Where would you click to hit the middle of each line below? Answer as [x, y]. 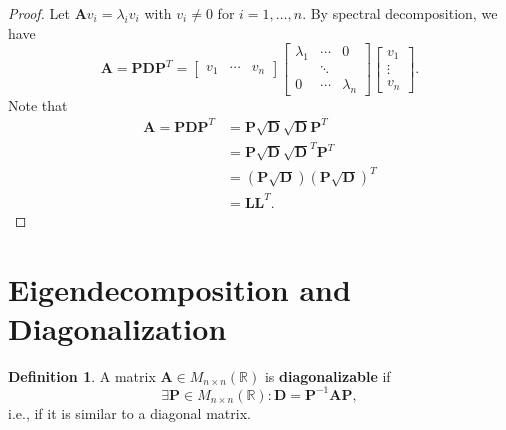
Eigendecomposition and [179, 288]
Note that [38, 104]
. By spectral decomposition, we [400, 13]
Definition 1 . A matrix [82, 375]
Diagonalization [117, 327]
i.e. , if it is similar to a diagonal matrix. [129, 412]
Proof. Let [39, 13]
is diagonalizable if [327, 375]
